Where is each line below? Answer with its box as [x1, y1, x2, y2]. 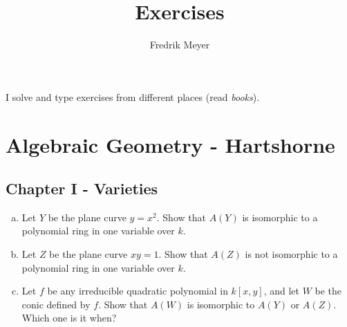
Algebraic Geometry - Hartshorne [6, 130, 335, 158]
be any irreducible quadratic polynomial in [47, 283, 228, 298]
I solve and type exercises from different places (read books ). [6, 89, 260, 104]
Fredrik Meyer [149, 37, 210, 52]
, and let [263, 283, 300, 298]
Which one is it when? [21, 310, 117, 325]
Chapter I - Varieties [6, 178, 158, 199]
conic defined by [21, 297, 91, 311]
